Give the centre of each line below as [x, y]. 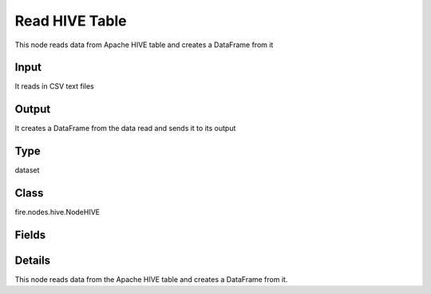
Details [33, 260]
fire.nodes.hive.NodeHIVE [57, 213]
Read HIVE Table [71, 21]
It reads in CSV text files [55, 86]
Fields [30, 234]
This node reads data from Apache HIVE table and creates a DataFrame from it [144, 45]
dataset [27, 170]
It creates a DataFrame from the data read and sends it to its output [125, 129]
